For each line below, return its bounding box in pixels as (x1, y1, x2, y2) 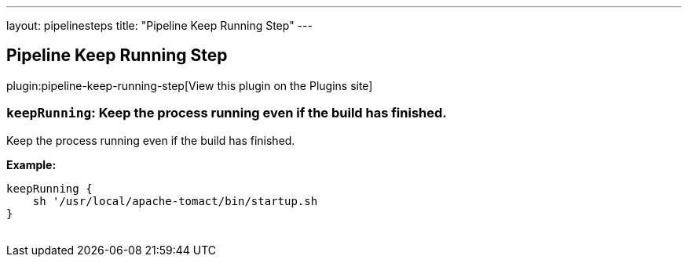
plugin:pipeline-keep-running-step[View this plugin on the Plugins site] (6, 78, 373, 92)
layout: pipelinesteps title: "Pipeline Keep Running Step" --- (6, 19, 313, 32)
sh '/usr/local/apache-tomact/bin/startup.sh (32, 194, 318, 207)
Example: (6, 157, 57, 171)
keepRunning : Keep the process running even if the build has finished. (6, 105, 447, 121)
